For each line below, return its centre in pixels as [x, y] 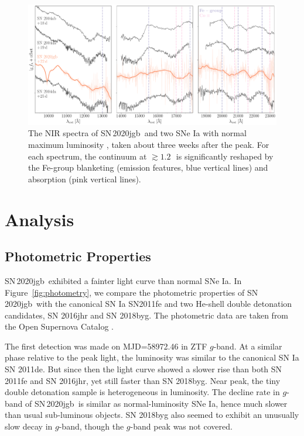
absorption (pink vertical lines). [85, 179]
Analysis [40, 219]
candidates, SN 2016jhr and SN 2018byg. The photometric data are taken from [147, 315]
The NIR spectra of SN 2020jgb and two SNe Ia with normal [137, 133]
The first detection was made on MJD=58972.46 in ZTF [106, 346]
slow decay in [29, 426]
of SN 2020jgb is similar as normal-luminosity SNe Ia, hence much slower [156, 403]
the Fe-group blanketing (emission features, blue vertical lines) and [148, 167]
